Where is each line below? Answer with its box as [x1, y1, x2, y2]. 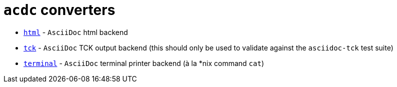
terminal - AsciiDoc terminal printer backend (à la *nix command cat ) [23, 58, 264, 67]
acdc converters [3, 1, 115, 18]
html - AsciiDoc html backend [23, 27, 128, 36]
